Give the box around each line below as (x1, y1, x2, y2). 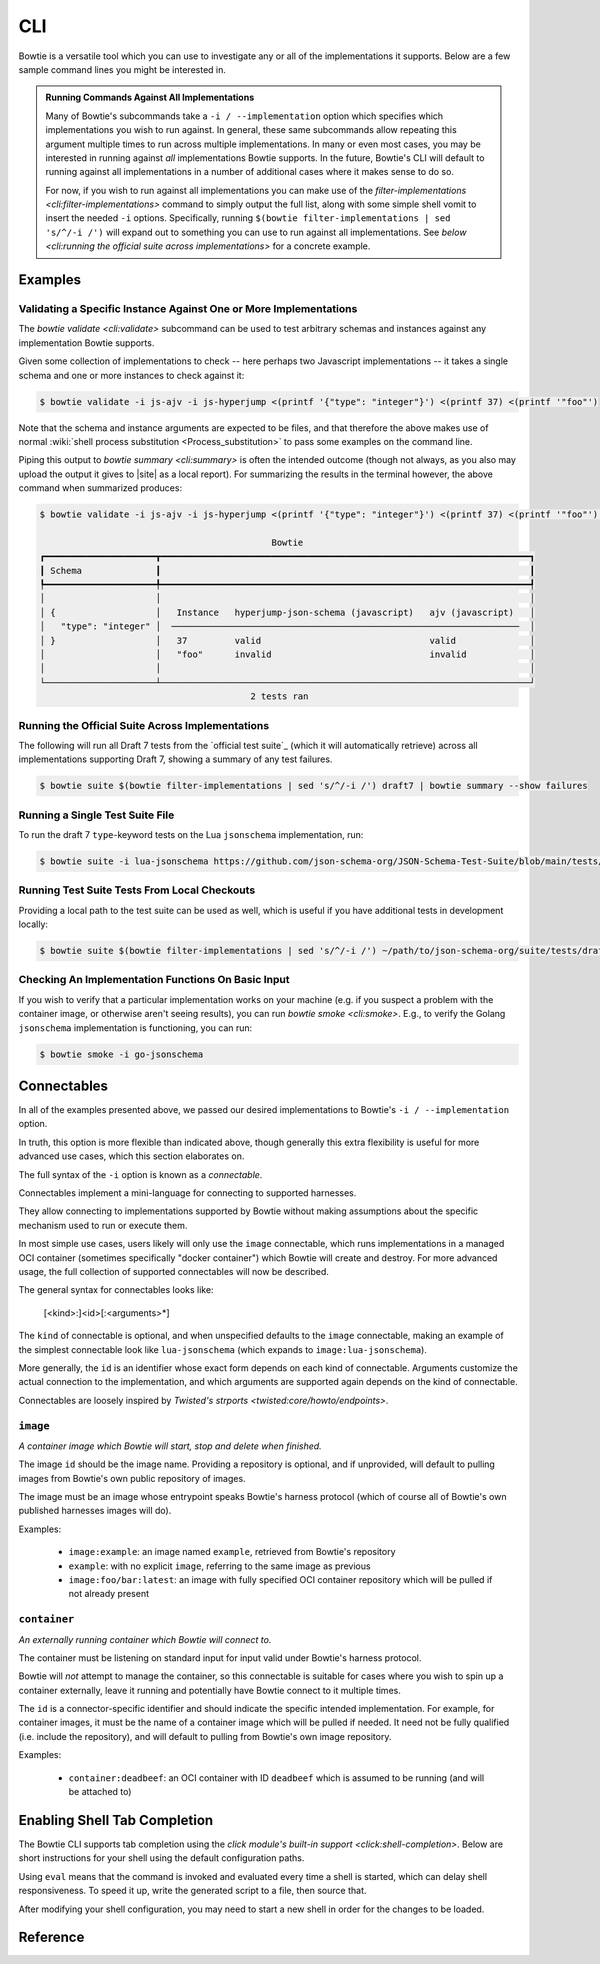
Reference (18, 1929, 85, 1946)
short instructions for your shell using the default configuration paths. (18, 1852, 305, 1864)
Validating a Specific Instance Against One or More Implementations (18, 302, 358, 316)
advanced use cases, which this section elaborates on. (18, 1150, 245, 1162)
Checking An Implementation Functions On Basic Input (18, 973, 290, 987)
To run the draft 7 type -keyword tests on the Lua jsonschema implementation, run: (18, 829, 364, 840)
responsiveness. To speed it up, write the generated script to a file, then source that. (18, 1885, 367, 1897)
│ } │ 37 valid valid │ (39, 635, 535, 646)
